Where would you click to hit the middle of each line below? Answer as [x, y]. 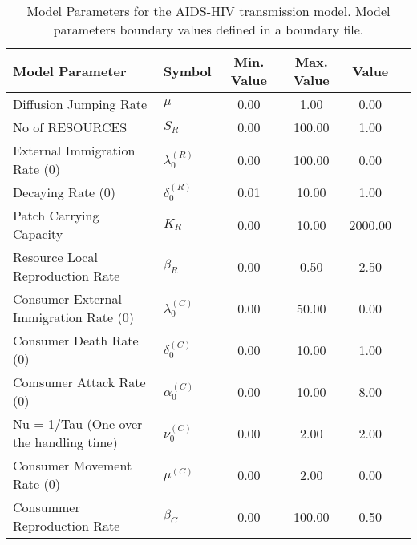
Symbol [187, 71]
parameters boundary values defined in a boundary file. [208, 29]
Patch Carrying [56, 215]
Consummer [47, 507]
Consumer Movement [73, 465]
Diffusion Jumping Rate [80, 104]
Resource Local [55, 257]
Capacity [38, 234]
